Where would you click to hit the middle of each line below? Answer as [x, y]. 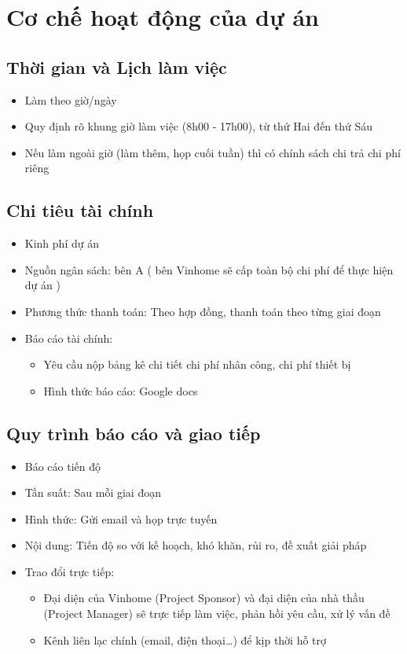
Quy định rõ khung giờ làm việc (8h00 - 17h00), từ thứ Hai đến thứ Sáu [199, 126]
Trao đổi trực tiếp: [70, 571]
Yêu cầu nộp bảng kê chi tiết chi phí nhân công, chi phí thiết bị [197, 364]
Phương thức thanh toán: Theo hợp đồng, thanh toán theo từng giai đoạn [203, 311]
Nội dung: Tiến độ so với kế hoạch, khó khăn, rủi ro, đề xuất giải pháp [196, 545]
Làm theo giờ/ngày [71, 99]
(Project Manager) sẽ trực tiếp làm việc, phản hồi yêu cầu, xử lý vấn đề [217, 614]
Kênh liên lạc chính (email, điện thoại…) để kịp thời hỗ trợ [185, 639]
